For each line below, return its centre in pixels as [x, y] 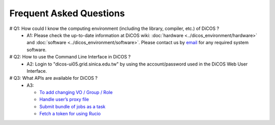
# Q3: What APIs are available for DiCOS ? [53, 78]
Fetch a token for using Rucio [70, 114]
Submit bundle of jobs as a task [72, 106]
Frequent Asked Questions [67, 13]
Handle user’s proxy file [64, 100]
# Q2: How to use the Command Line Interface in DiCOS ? [70, 57]
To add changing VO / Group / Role [76, 92]
